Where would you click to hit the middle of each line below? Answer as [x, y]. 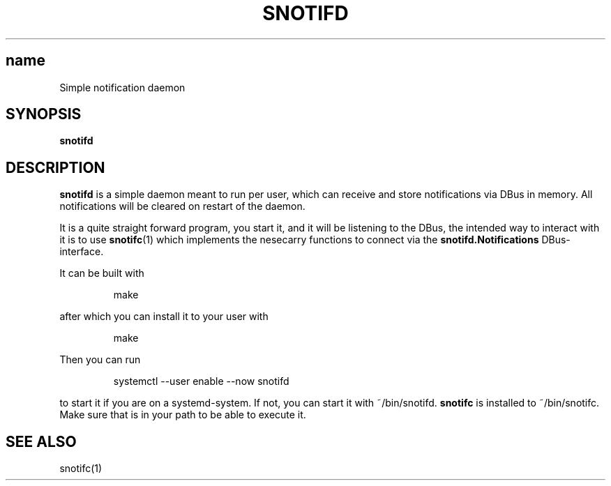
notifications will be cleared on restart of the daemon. [182, 206]
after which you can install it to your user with [164, 317]
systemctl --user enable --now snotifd [201, 381]
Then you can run [100, 360]
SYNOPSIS [44, 114]
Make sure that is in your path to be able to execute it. [183, 415]
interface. [82, 252]
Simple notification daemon [122, 87]
